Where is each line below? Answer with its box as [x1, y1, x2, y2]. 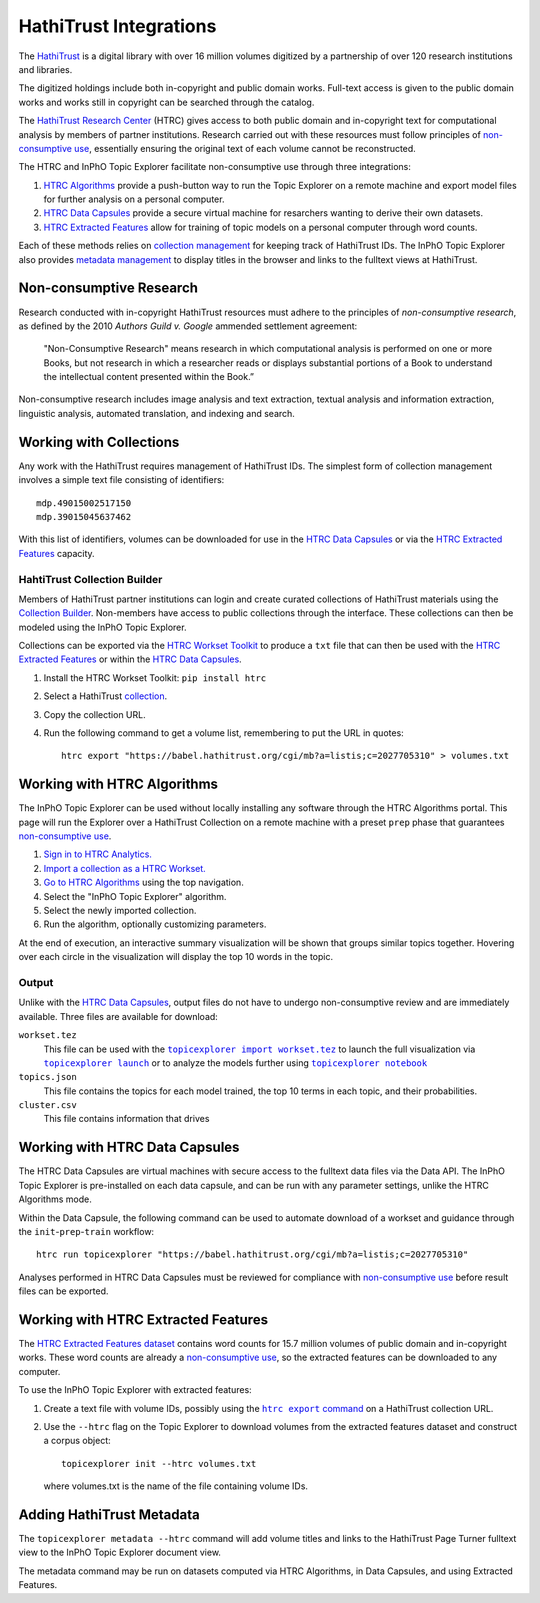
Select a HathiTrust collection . [43, 690, 168, 702]
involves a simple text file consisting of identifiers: [18, 474, 225, 486]
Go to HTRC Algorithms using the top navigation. [43, 876, 244, 889]
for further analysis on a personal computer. [43, 193, 225, 205]
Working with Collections [18, 433, 180, 450]
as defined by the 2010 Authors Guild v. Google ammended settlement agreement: [18, 320, 358, 332]
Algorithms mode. [18, 1193, 92, 1205]
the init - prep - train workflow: [18, 1225, 155, 1237]
